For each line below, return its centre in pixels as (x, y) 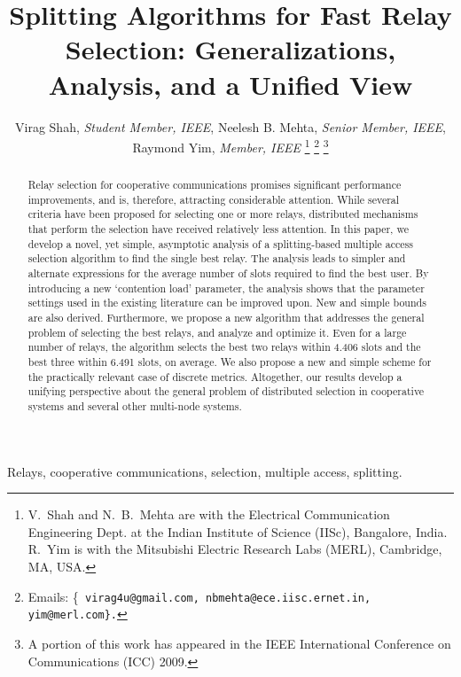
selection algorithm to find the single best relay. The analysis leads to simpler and (217, 258)
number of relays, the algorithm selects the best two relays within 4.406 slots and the (224, 347)
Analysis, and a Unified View (230, 84)
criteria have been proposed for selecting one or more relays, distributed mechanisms (223, 214)
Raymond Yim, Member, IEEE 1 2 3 (230, 146)
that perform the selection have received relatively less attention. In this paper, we (218, 229)
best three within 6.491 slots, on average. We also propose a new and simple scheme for (230, 362)
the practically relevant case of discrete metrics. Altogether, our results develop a (215, 376)
